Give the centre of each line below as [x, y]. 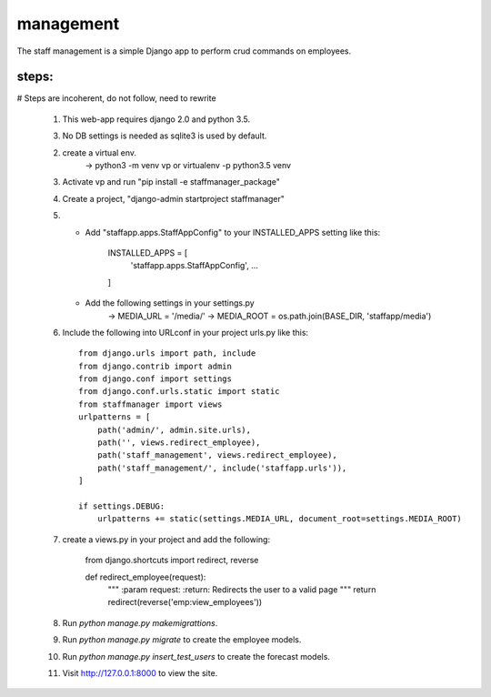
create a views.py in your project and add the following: [166, 539]
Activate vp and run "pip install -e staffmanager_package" [171, 182]
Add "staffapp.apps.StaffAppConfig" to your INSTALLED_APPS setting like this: [233, 232]
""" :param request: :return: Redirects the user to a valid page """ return [242, 589]
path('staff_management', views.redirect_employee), [217, 455]
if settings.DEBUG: [122, 506]
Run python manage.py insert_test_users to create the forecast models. [196, 656]
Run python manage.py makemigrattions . [140, 622]
